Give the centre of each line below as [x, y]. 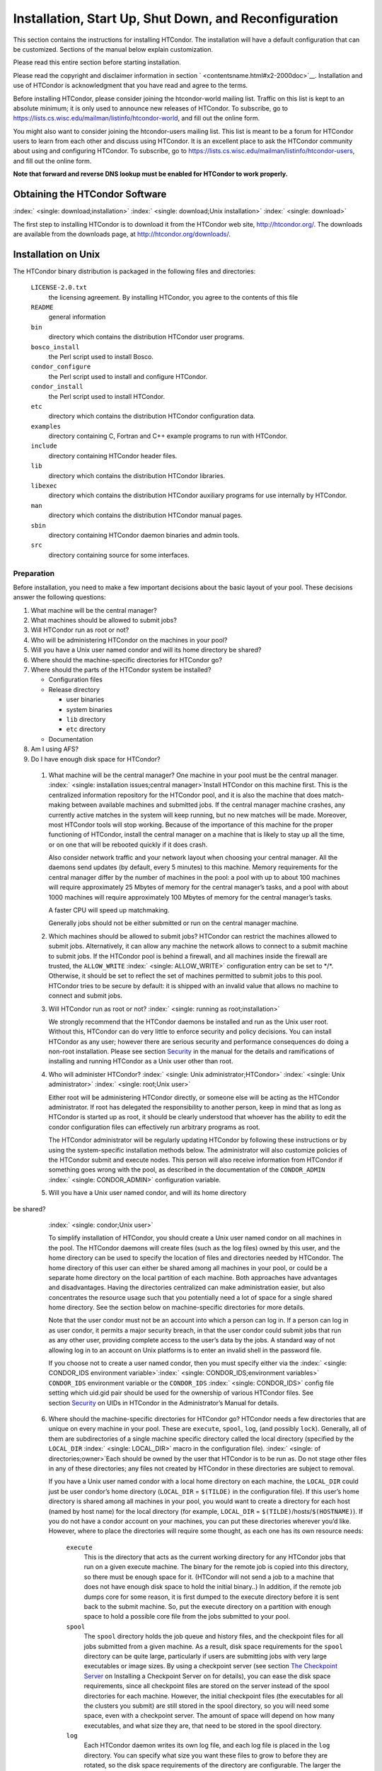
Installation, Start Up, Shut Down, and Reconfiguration [176, 18]
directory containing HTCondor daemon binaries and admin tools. [144, 535]
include [44, 446]
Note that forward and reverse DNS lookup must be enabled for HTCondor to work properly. [150, 174]
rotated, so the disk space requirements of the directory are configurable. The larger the [212, 1765]
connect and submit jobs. [86, 996]
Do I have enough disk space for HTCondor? [95, 759]
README [42, 307]
